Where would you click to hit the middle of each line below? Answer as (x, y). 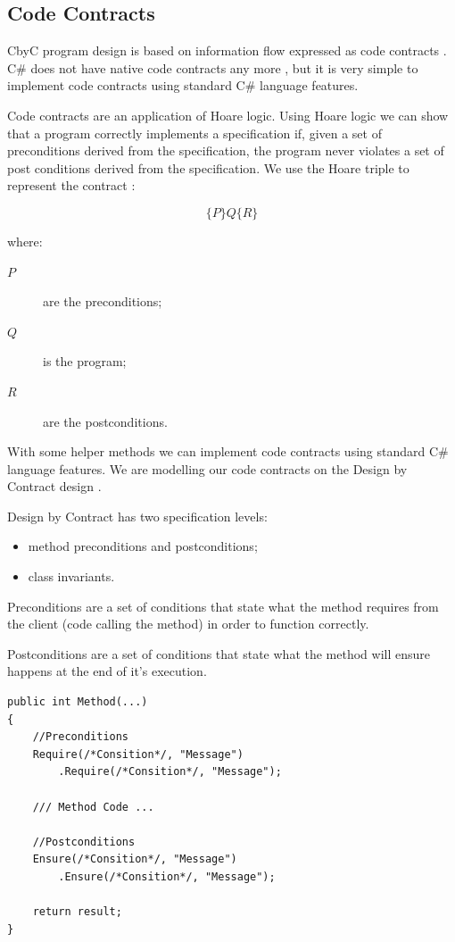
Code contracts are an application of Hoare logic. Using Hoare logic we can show (228, 115)
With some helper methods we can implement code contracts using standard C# (228, 451)
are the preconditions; (103, 301)
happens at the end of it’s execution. (107, 671)
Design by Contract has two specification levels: (137, 516)
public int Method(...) (78, 702)
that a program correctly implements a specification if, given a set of (194, 133)
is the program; (85, 361)
